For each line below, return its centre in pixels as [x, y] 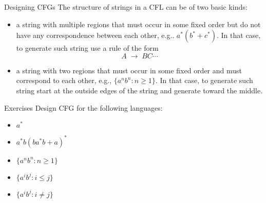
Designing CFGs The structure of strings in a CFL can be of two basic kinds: [126, 7]
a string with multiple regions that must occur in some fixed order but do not [138, 24]
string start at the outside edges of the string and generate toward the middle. [139, 90]
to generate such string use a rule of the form [87, 48]
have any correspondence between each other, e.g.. [95, 35]
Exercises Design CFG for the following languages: [83, 107]
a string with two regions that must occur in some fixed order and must [129, 70]
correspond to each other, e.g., [64, 80]
